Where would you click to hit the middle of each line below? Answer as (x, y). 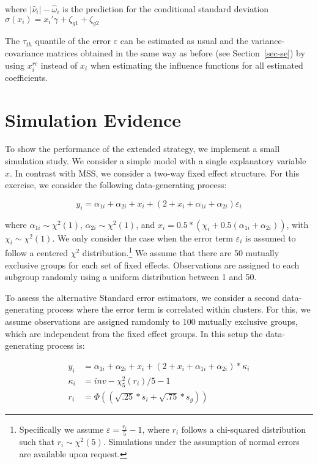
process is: (66, 345)
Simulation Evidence (93, 119)
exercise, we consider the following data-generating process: (116, 185)
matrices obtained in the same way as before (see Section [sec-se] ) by (176, 52)
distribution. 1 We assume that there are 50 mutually (181, 252)
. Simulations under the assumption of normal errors (201, 441)
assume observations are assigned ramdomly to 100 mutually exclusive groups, (151, 321)
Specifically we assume (61, 429)
